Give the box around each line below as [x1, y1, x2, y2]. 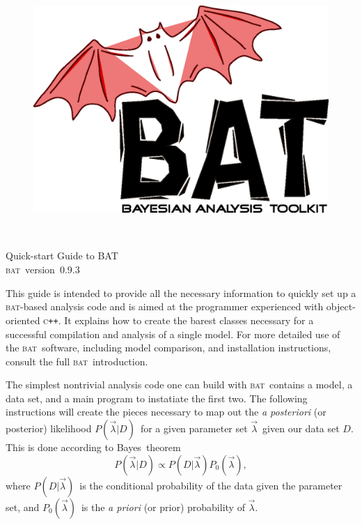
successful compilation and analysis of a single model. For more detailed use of [6, 326, 340, 341]
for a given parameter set [140, 421, 248, 436]
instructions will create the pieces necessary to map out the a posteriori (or [6, 404, 326, 419]
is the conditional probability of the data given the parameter [79, 478, 343, 492]
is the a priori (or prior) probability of [81, 499, 245, 514]
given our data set [262, 421, 340, 436]
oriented [6, 312, 40, 327]
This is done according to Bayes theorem [6, 440, 181, 455]
